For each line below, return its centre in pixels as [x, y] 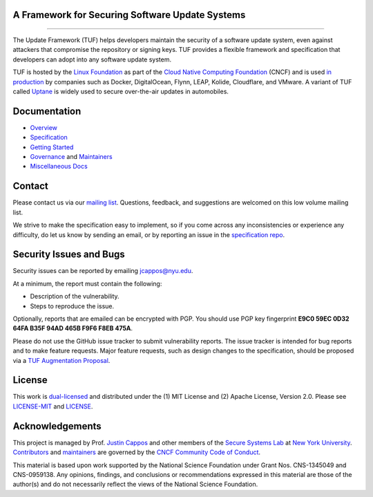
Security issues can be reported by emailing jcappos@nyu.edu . [103, 271]
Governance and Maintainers [71, 157]
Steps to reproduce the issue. [72, 306]
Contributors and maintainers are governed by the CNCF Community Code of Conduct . [137, 452]
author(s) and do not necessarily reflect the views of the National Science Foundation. [135, 485]
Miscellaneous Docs [59, 167]
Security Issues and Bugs [69, 255]
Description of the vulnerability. [75, 297]
